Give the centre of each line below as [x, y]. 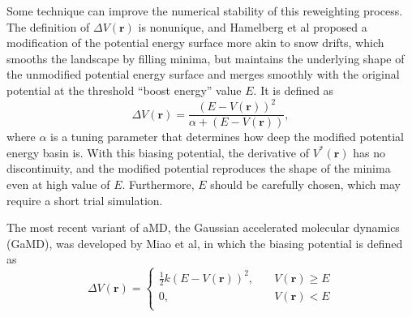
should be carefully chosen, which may [305, 184]
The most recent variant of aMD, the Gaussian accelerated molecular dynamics [203, 227]
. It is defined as [294, 90]
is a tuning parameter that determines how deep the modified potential [227, 137]
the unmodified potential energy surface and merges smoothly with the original [203, 74]
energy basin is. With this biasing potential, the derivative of [158, 152]
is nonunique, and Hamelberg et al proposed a [253, 26]
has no [369, 152]
